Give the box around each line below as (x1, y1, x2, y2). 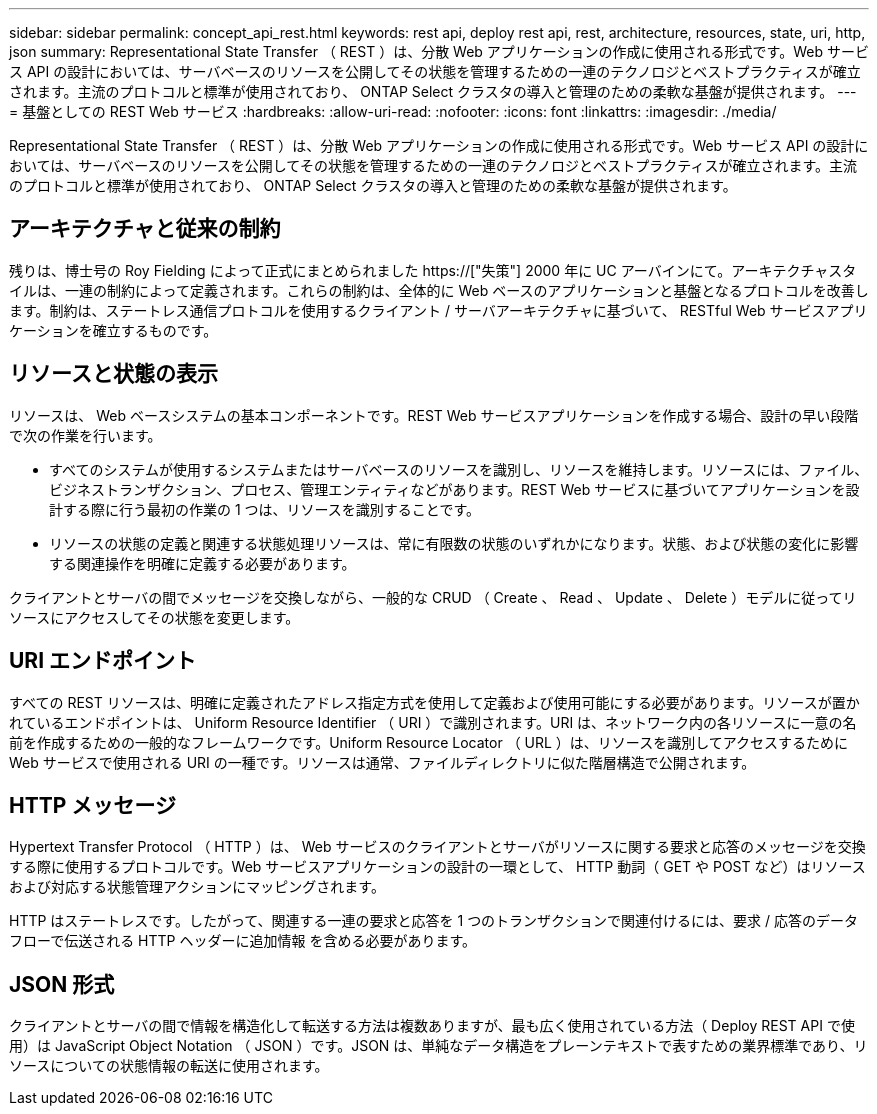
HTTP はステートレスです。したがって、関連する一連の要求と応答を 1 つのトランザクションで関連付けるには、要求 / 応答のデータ (9, 912, 859, 930)
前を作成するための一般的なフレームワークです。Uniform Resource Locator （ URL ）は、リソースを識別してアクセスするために (9, 733, 849, 751)
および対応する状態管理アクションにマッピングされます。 (9, 878, 385, 896)
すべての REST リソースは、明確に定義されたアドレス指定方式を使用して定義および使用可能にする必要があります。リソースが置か (9, 693, 860, 711)
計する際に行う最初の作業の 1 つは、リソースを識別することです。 (49, 500, 481, 518)
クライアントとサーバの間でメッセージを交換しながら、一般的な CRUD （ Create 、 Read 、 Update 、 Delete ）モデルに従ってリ (9, 588, 857, 606)
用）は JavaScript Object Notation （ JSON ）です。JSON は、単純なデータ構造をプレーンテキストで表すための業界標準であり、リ (9, 1037, 868, 1055)
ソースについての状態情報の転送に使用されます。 (9, 1057, 329, 1075)
